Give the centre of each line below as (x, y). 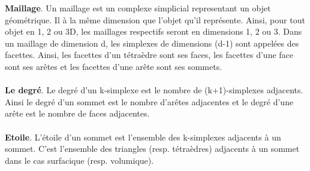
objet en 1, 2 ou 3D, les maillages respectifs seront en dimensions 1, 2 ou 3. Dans (154, 31)
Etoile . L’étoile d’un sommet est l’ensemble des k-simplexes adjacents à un (143, 137)
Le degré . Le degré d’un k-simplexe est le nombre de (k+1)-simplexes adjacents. (154, 90)
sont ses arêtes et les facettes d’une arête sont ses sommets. (114, 66)
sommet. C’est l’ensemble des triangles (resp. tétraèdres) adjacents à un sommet (152, 149)
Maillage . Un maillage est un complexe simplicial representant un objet (138, 8)
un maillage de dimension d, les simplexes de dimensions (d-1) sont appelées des (152, 43)
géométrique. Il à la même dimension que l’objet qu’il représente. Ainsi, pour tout (155, 19)
